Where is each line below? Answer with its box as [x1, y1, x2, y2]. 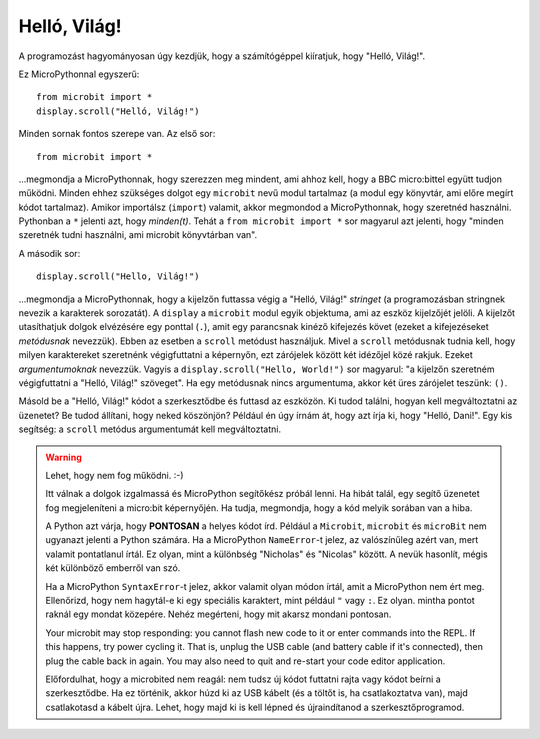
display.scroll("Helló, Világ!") [36, 105, 200, 117]
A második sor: [18, 247, 81, 259]
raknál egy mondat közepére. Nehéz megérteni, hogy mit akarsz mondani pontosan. [45, 608, 392, 620]
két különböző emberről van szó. [45, 562, 181, 574]
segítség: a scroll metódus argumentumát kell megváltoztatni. [18, 423, 282, 435]
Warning [45, 451, 82, 463]
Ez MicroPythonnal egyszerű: [18, 68, 140, 80]
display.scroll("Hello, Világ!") [36, 271, 200, 282]
